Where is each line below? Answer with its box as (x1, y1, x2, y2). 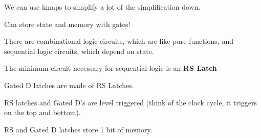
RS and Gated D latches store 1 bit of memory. (4, 124, 153, 134)
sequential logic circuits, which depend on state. (4, 45, 154, 56)
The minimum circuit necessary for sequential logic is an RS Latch (4, 63, 217, 73)
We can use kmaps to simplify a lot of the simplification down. (4, 2, 201, 12)
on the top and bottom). (4, 107, 81, 118)
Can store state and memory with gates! (4, 18, 130, 29)
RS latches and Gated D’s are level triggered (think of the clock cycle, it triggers (4, 97, 257, 107)
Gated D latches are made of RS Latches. (4, 79, 134, 90)
